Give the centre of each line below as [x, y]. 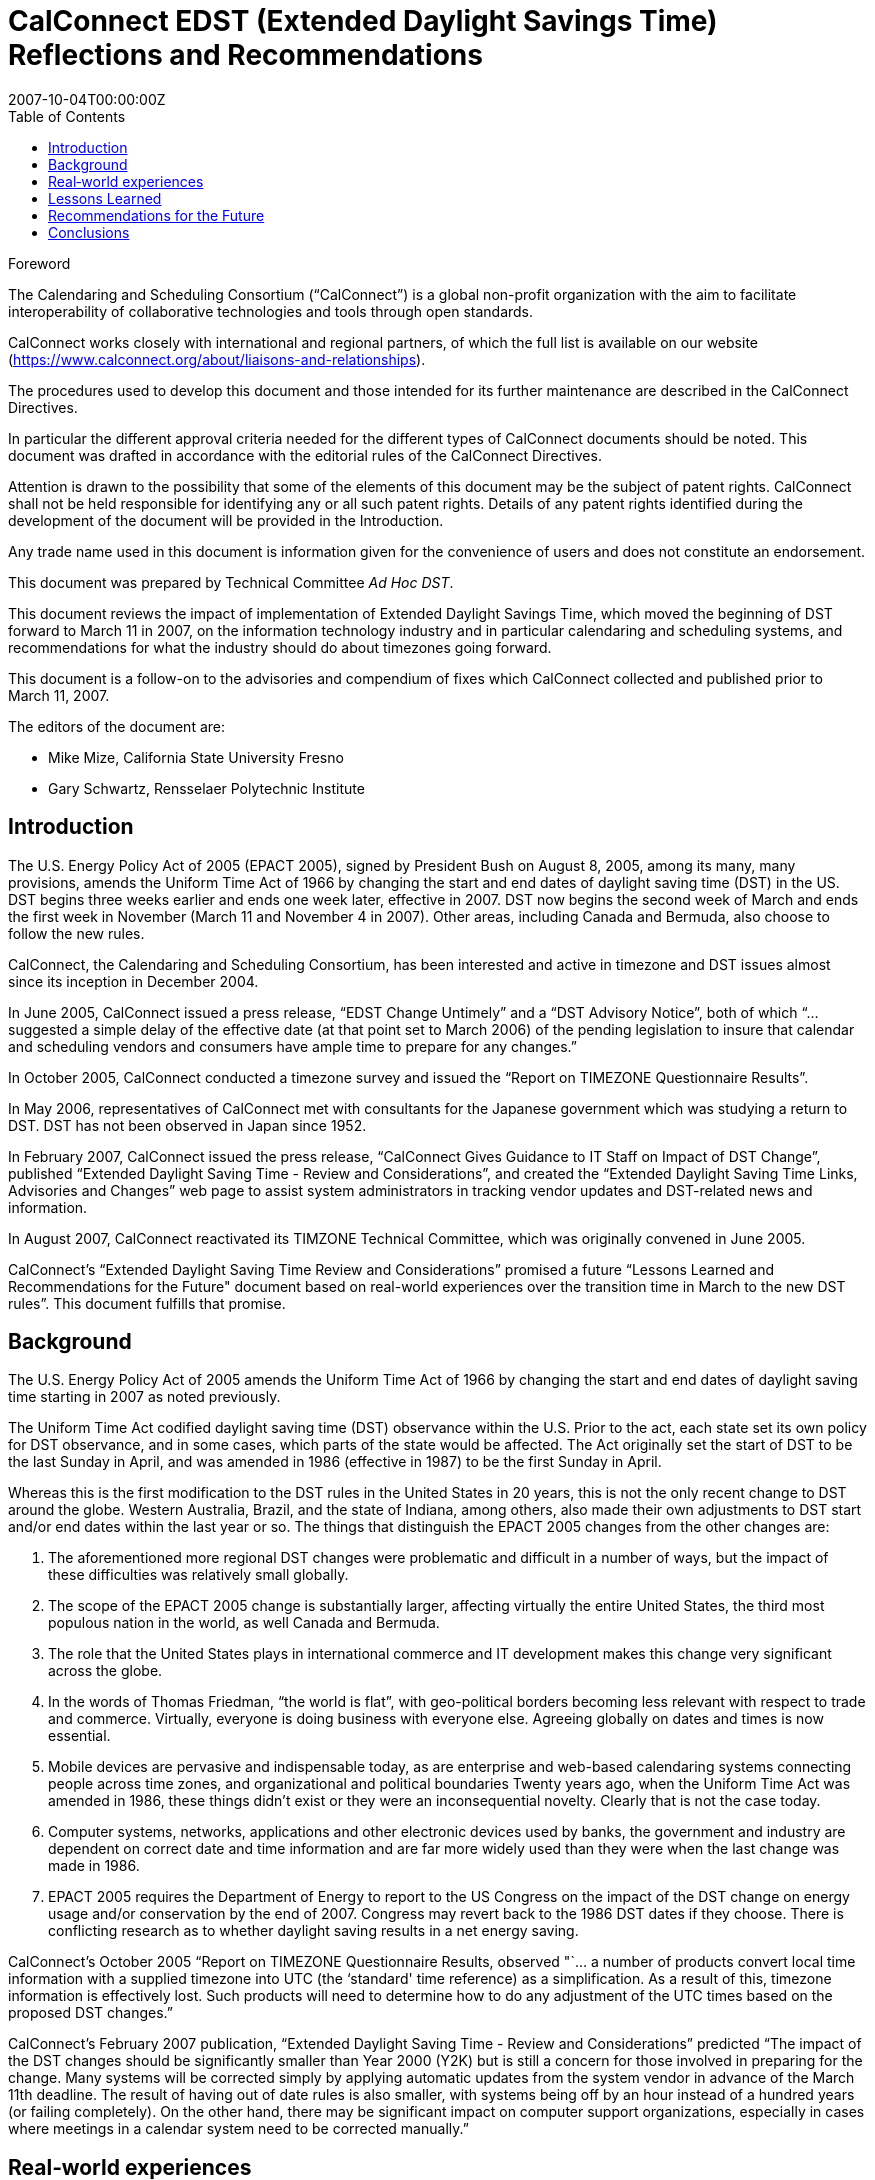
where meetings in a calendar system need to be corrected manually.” [238, 2129]
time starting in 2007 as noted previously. [144, 1397]
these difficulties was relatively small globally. [198, 1575]
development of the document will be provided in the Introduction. [226, 520]
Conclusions [89, 232]
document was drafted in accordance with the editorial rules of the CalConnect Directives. [305, 455]
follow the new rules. [76, 933]
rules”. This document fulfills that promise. [147, 1303]
